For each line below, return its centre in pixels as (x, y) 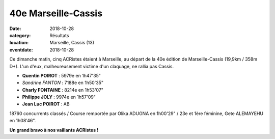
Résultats (59, 35)
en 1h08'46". (23, 121)
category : (20, 35)
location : (19, 43)
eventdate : (21, 50)
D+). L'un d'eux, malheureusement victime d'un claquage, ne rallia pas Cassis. (92, 66)
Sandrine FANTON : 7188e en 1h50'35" (63, 83)
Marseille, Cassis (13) (72, 43)
